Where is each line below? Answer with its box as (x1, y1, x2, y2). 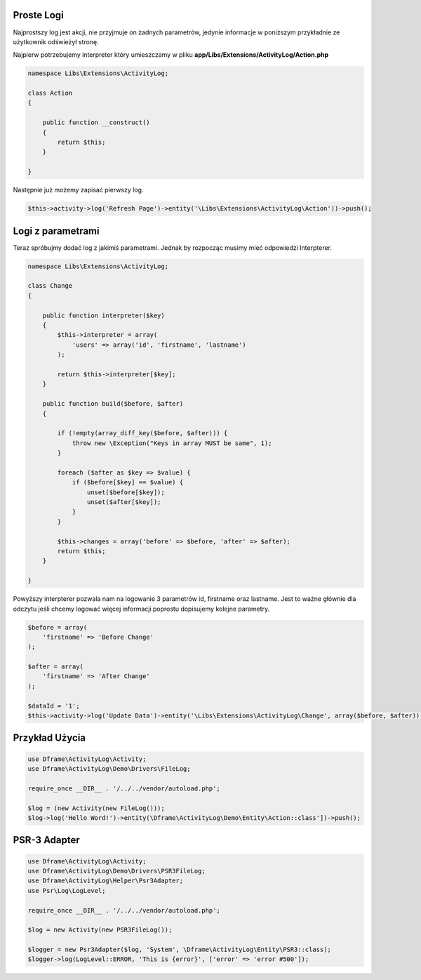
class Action (27, 89, 73, 98)
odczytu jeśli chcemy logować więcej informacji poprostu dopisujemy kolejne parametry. (13, 604, 270, 613)
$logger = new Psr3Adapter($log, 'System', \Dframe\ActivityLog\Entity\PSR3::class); (27, 946, 331, 954)
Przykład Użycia (13, 732, 86, 744)
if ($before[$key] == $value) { (72, 478, 184, 486)
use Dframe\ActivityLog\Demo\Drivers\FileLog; (27, 765, 191, 772)
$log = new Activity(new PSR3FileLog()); (27, 926, 173, 934)
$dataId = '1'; (27, 702, 80, 710)
